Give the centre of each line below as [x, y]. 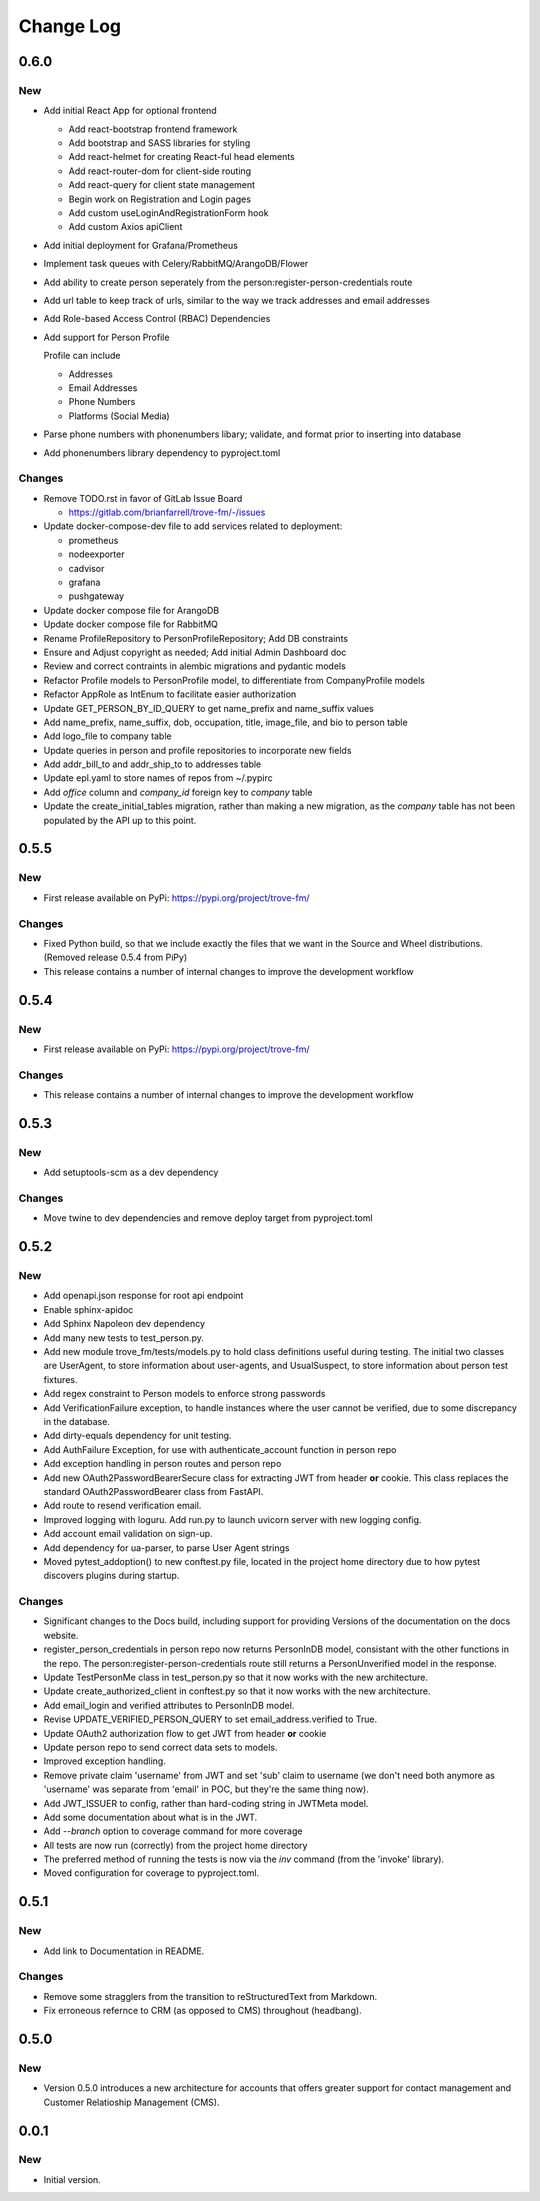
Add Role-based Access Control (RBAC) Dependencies [157, 319]
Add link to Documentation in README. [124, 1951]
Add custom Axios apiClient [125, 227]
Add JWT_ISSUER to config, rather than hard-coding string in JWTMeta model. [206, 1803]
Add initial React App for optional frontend [130, 111]
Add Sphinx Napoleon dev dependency [124, 1324]
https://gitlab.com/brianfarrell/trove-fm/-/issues [167, 512]
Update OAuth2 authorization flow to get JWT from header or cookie [185, 1733]
